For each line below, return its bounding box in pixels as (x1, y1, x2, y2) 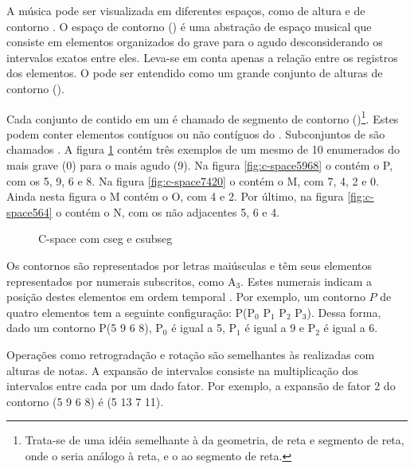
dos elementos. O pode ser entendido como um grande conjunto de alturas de (6, 64, 383, 81)
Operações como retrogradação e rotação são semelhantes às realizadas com (6, 346, 375, 362)
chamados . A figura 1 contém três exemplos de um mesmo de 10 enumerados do (6, 141, 400, 158)
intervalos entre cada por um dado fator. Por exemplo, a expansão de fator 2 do (6, 377, 396, 394)
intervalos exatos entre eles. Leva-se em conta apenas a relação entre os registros (6, 49, 398, 65)
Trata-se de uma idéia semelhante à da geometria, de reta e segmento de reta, (25, 432, 404, 448)
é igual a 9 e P (244, 319, 316, 336)
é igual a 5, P (171, 319, 237, 336)
